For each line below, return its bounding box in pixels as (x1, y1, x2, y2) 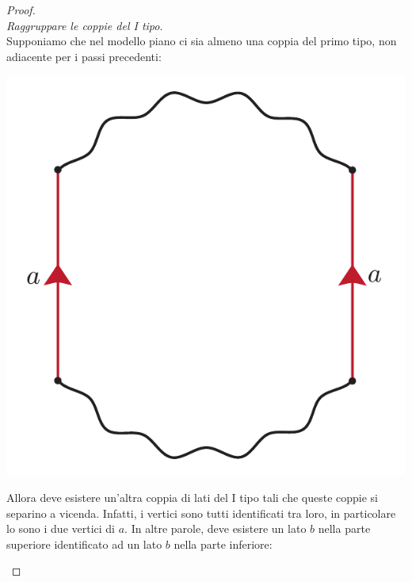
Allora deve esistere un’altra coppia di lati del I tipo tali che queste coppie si (6, 488, 379, 505)
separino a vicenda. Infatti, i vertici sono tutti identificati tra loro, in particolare (6, 504, 396, 521)
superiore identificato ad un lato (6, 535, 162, 552)
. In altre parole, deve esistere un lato (124, 520, 307, 537)
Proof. (6, 2, 36, 17)
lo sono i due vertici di (6, 520, 116, 537)
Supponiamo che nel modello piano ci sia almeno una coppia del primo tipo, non (6, 33, 397, 49)
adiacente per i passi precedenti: (6, 48, 162, 64)
